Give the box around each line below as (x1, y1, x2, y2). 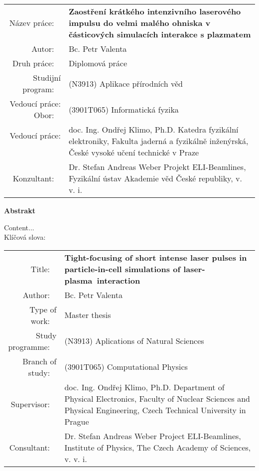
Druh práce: (12, 57, 54, 69)
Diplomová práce (68, 57, 128, 69)
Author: (22, 289, 50, 301)
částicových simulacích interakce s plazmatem (68, 28, 251, 40)
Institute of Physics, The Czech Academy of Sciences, (64, 441, 251, 453)
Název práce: (9, 17, 54, 28)
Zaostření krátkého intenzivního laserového (68, 5, 241, 17)
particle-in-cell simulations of (64, 263, 180, 275)
